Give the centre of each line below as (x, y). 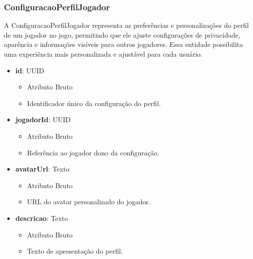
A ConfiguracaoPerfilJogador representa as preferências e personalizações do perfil (126, 25)
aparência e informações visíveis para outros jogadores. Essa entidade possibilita (124, 44)
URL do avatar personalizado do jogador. (89, 202)
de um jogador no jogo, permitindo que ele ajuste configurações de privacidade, (122, 34)
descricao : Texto (42, 218)
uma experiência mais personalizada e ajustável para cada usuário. (103, 54)
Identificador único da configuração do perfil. (94, 103)
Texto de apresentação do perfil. (75, 251)
